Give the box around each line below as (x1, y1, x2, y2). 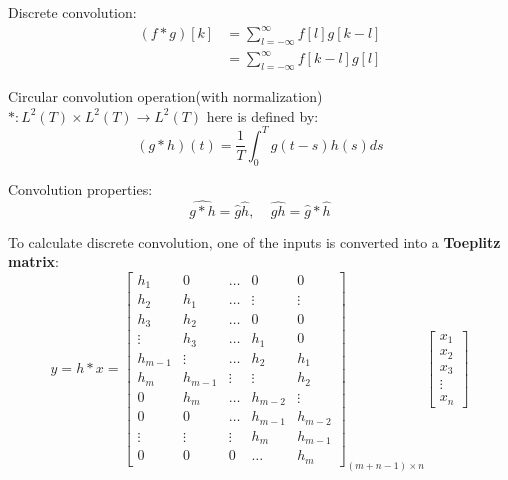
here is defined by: (206, 105, 319, 126)
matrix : (8, 251, 60, 272)
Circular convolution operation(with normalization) (8, 86, 323, 107)
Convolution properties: (8, 178, 153, 199)
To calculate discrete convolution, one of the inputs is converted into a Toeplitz (8, 231, 501, 252)
